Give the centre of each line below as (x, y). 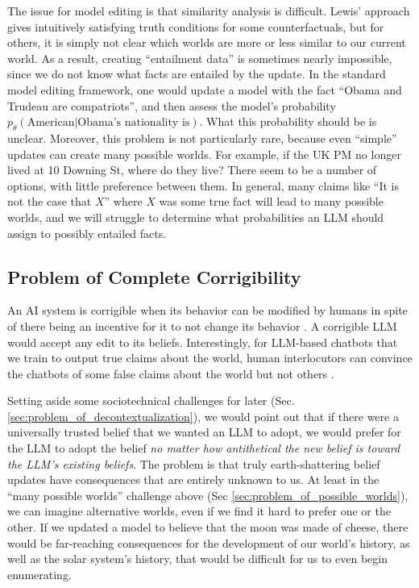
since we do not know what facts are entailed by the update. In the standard (197, 74)
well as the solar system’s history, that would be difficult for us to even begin (197, 559)
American (51, 123)
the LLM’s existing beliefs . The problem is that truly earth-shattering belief (194, 463)
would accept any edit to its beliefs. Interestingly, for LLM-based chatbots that (203, 342)
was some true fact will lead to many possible (271, 201)
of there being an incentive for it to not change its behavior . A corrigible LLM (202, 325)
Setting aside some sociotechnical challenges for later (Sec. (151, 400)
